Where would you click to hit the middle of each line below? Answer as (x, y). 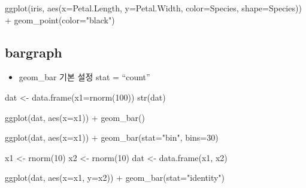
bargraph (34, 52)
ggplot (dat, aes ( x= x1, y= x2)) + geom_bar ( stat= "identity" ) (115, 178)
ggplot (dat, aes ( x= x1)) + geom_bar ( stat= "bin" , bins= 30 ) (112, 137)
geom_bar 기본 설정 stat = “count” (84, 77)
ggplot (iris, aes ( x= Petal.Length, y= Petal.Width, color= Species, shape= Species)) (153, 8)
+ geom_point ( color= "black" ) (60, 19)
